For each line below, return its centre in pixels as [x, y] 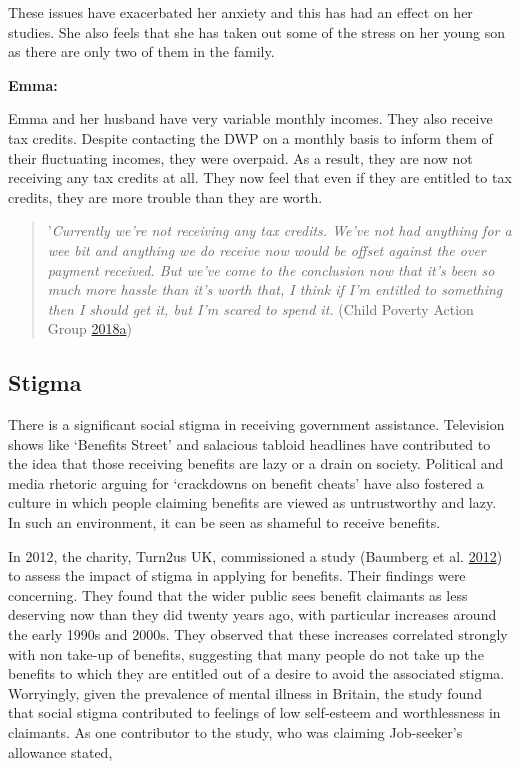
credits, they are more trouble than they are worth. [165, 196]
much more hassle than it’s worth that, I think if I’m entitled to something [275, 289]
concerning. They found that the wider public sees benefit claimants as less [238, 594]
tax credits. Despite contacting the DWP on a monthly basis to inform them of [250, 137]
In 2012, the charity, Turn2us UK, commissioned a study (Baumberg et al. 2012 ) [255, 555]
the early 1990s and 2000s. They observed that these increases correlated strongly [258, 634]
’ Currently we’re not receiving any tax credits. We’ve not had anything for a [279, 230]
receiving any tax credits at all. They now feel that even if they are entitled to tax [260, 177]
